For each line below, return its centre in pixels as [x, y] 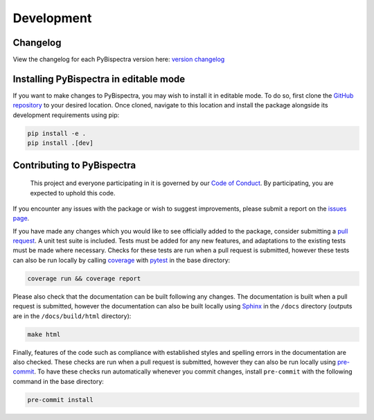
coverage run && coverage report [84, 278]
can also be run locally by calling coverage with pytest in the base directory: [122, 260]
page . [21, 218]
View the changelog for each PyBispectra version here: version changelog [119, 60]
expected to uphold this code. [73, 193]
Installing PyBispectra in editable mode [99, 79]
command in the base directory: [58, 381]
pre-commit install [60, 400]
